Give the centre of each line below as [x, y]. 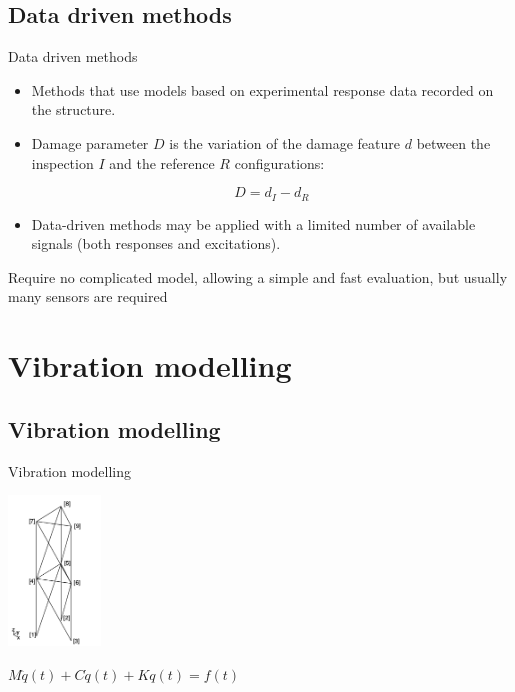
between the [453, 142]
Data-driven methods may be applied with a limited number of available [253, 223]
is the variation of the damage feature [285, 142]
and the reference [162, 162]
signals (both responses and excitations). [156, 243]
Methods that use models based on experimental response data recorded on [262, 89]
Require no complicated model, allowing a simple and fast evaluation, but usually [258, 276]
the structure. [73, 109]
